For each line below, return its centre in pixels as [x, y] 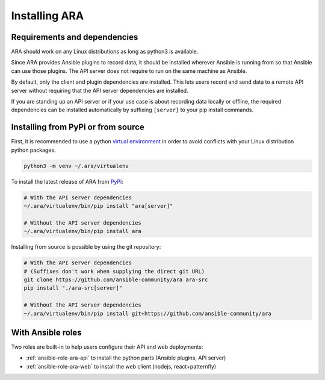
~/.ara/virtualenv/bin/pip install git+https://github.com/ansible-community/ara [148, 313]
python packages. [34, 150]
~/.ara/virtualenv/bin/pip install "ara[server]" [98, 206]
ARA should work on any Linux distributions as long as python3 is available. [105, 52]
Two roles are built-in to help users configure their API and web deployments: [107, 347]
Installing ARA [48, 16]
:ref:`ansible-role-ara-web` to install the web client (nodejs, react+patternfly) [121, 366]
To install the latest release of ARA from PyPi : [67, 181]
